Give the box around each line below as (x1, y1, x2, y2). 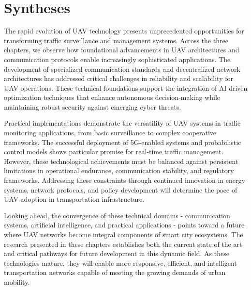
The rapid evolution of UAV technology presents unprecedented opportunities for (4, 26, 244, 36)
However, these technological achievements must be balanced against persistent (4, 156, 238, 166)
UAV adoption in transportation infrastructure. (4, 194, 145, 204)
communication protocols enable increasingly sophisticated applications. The (4, 54, 231, 64)
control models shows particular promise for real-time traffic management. (4, 146, 223, 157)
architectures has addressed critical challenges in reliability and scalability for (4, 73, 233, 83)
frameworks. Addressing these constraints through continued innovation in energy (4, 175, 245, 185)
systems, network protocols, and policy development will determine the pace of (4, 184, 237, 194)
